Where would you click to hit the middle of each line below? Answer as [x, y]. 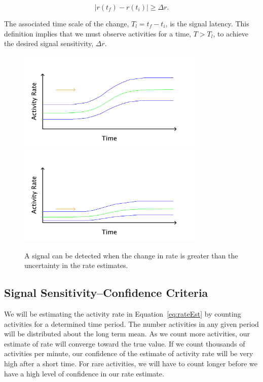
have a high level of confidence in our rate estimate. [84, 373]
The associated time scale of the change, [67, 23]
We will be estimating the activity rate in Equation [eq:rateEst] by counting [123, 313]
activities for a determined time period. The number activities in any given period [131, 323]
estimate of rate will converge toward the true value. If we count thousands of [125, 343]
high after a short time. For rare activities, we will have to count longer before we [131, 363]
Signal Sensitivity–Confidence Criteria [106, 293]
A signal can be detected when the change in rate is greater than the [131, 255]
